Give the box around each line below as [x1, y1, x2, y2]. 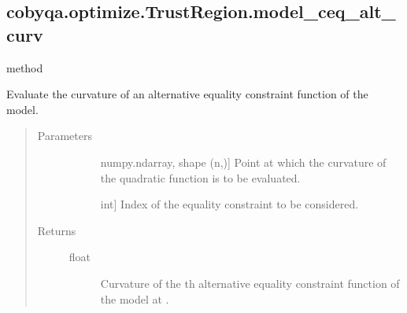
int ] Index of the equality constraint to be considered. [100, 196, 359, 212]
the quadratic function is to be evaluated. [100, 169, 301, 186]
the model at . [100, 290, 169, 307]
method [6, 59, 43, 75]
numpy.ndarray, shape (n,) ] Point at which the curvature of [100, 153, 387, 170]
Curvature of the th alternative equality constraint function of [100, 274, 400, 291]
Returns [37, 222, 76, 238]
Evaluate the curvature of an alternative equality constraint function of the [6, 86, 368, 102]
